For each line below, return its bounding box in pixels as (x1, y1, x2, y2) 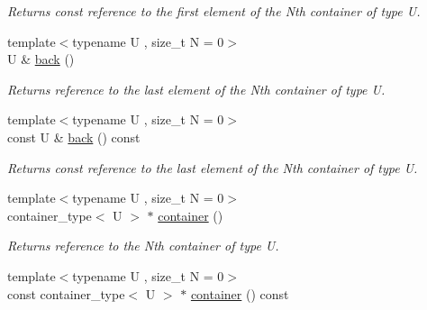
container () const (190, 284, 289, 303)
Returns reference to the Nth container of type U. (7, 236, 279, 255)
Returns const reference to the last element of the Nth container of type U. (7, 158, 418, 177)
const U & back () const (7, 127, 141, 146)
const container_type (7, 284, 125, 303)
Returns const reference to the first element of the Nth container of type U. (7, 2, 421, 20)
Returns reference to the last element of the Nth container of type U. (7, 79, 386, 98)
